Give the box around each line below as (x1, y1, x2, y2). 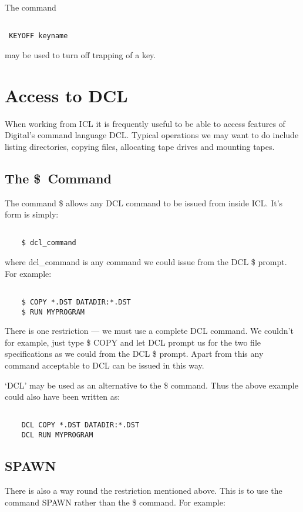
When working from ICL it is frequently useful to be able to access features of (5, 117, 285, 129)
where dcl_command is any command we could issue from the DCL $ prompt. (5, 256, 287, 268)
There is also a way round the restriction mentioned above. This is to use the (5, 484, 282, 496)
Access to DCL (5, 83, 128, 107)
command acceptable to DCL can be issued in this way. (5, 359, 204, 372)
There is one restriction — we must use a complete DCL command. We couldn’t (5, 324, 294, 337)
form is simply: (5, 208, 59, 220)
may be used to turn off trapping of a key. (5, 48, 156, 61)
